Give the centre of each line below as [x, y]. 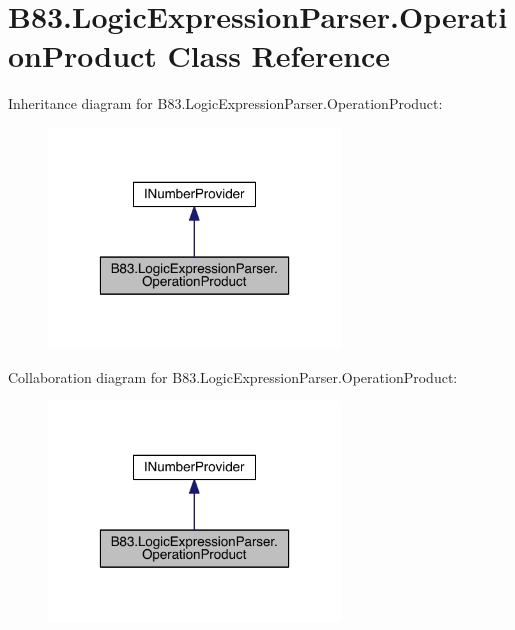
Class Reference [279, 55]
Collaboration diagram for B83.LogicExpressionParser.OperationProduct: [233, 376]
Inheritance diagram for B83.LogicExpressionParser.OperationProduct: [225, 103]
